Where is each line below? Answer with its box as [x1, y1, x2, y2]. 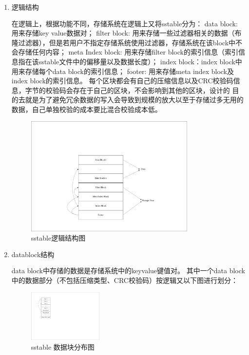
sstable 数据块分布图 [31, 342, 95, 352]
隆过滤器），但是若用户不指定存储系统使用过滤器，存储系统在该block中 [11, 37, 236, 47]
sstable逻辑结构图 [31, 233, 86, 243]
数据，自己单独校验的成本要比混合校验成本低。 [11, 104, 162, 114]
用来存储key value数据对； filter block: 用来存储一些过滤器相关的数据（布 [11, 28, 242, 38]
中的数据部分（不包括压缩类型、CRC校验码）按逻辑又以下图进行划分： [11, 275, 238, 285]
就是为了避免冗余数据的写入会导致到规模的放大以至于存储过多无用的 [25, 94, 244, 105]
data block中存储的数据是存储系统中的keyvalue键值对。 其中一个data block [11, 265, 245, 276]
